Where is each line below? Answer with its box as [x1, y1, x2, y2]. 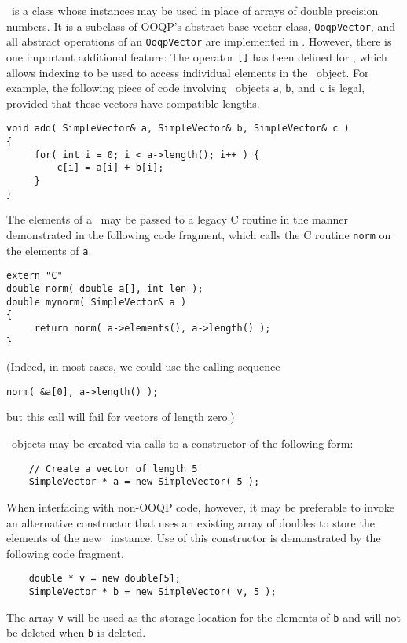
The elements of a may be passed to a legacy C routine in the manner [6, 211, 349, 227]
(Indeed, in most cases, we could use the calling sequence [6, 358, 280, 375]
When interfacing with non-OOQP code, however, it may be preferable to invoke [6, 498, 394, 515]
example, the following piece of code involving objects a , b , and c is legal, [6, 79, 365, 96]
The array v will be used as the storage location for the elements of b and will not [6, 608, 401, 625]
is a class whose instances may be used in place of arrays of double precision [11, 2, 379, 18]
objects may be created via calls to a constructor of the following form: [11, 435, 354, 452]
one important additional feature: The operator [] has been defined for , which [6, 48, 387, 65]
